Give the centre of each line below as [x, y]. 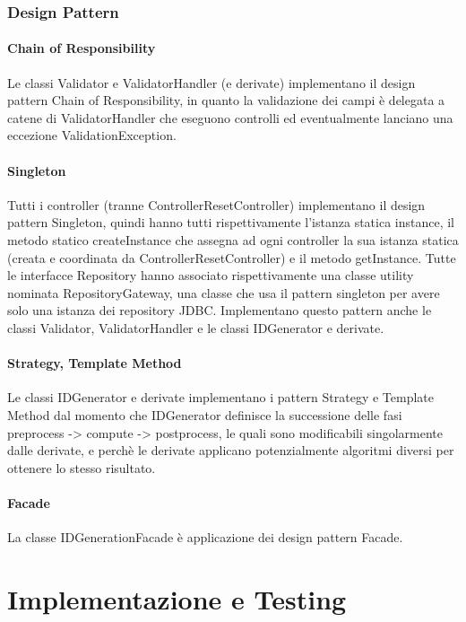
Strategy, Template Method [95, 363]
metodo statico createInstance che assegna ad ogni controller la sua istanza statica [233, 240]
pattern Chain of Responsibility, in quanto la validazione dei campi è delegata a [226, 100]
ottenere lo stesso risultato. [82, 467]
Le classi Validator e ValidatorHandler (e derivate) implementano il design [211, 82]
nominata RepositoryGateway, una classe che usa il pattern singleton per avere [224, 292]
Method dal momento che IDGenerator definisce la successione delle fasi [205, 414]
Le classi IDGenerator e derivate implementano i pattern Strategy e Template [221, 397]
